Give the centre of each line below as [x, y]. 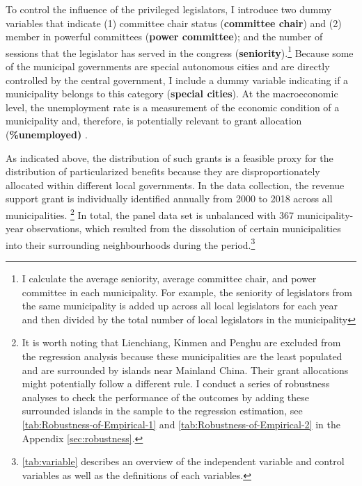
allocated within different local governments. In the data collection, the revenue [175, 185]
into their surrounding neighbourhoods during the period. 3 [131, 243]
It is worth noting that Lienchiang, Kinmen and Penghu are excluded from [181, 342]
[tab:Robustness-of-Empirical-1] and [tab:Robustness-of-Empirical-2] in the [181, 424]
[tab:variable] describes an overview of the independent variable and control [183, 461]
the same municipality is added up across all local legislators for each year [180, 306]
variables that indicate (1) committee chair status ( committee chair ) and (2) [174, 23]
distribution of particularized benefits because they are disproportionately [163, 171]
